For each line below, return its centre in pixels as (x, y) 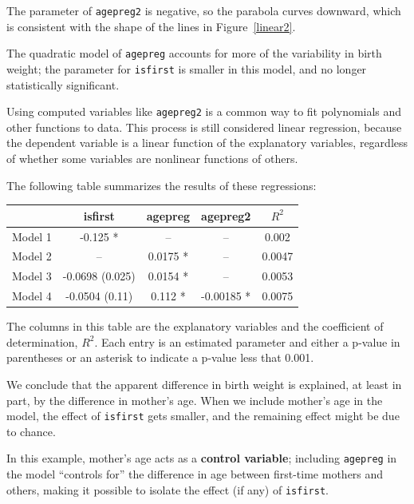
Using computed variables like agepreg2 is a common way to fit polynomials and (204, 111)
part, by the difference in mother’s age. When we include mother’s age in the (195, 400)
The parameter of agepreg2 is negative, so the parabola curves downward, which (204, 10)
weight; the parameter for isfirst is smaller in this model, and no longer (187, 68)
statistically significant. (63, 84)
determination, (42, 341)
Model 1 (32, 236)
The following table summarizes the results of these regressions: (162, 185)
